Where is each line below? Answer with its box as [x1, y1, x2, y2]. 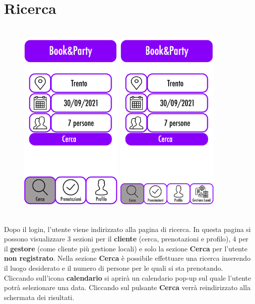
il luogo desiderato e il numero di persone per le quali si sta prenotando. [4, 263, 223, 273]
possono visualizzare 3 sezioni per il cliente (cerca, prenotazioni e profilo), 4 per [4, 233, 249, 244]
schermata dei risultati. [4, 292, 74, 302]
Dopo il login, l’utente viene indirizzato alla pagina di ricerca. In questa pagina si [4, 224, 251, 234]
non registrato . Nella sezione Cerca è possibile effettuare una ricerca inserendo [4, 253, 251, 263]
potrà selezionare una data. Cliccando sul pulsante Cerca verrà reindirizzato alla [4, 282, 251, 293]
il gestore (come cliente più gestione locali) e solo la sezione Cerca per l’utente [4, 243, 248, 253]
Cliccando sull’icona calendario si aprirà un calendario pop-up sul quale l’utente [4, 272, 251, 283]
